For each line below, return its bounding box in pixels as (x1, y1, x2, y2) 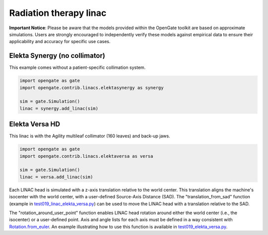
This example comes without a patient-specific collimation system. (9, 64, 146, 70)
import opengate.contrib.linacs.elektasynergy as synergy (19, 85, 164, 90)
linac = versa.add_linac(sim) (19, 174, 93, 179)
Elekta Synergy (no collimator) (9, 52, 105, 60)
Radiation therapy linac (9, 7, 107, 18)
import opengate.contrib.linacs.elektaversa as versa (19, 153, 153, 159)
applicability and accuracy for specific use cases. (9, 39, 111, 45)
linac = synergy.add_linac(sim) (19, 106, 99, 111)
